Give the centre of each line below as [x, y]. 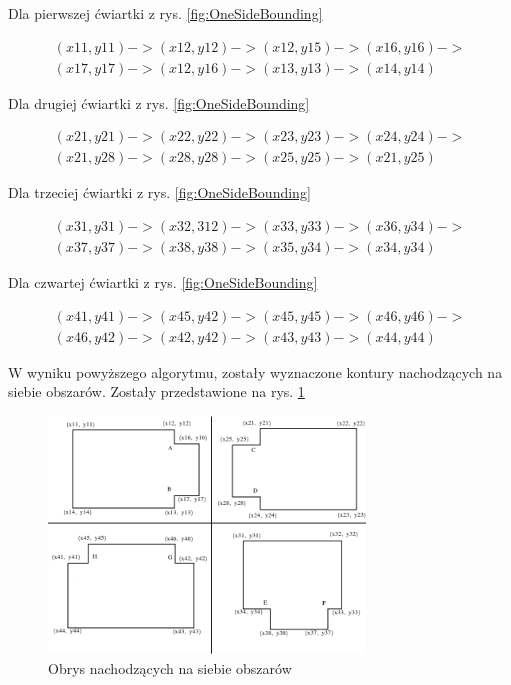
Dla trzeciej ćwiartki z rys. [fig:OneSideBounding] [159, 192]
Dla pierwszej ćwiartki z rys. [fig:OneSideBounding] [165, 13]
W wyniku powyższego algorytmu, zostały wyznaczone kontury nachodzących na [255, 371]
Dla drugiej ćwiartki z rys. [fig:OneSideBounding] [159, 102]
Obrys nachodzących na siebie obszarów [170, 667]
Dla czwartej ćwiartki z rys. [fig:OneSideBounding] [163, 281]
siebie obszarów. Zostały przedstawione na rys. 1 [156, 391]
